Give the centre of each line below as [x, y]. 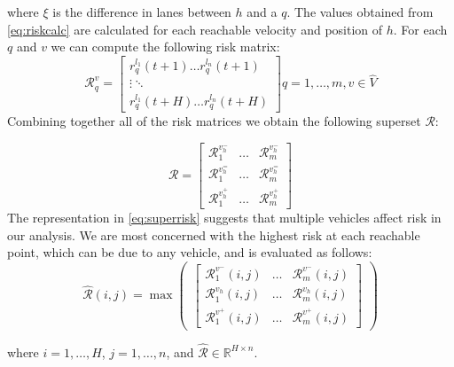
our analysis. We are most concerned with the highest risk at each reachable [214, 234]
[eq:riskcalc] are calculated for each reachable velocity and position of [195, 29]
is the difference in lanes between [142, 12]
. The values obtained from [360, 12]
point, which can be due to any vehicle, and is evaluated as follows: [190, 252]
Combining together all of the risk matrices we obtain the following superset [214, 121]
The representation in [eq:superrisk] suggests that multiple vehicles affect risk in [224, 218]
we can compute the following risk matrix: [165, 47]
